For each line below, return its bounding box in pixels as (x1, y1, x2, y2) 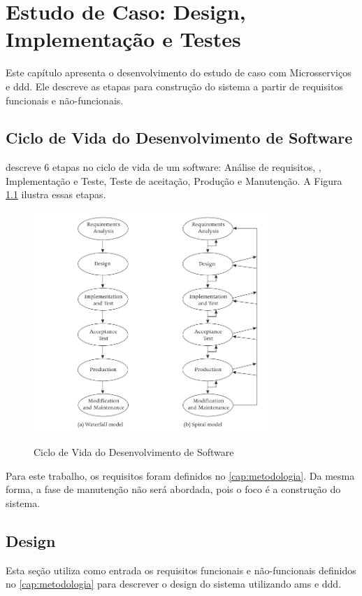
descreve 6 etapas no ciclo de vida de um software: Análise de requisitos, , (6, 160, 321, 174)
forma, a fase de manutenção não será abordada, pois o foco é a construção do (6, 482, 341, 497)
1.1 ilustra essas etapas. (6, 187, 106, 202)
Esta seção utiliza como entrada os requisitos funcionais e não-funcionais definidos (6, 562, 356, 577)
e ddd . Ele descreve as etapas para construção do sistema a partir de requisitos (6, 78, 343, 93)
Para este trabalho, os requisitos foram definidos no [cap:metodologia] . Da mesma (6, 468, 355, 483)
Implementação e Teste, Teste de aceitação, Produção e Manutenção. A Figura (6, 173, 342, 188)
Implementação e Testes (6, 25, 241, 53)
